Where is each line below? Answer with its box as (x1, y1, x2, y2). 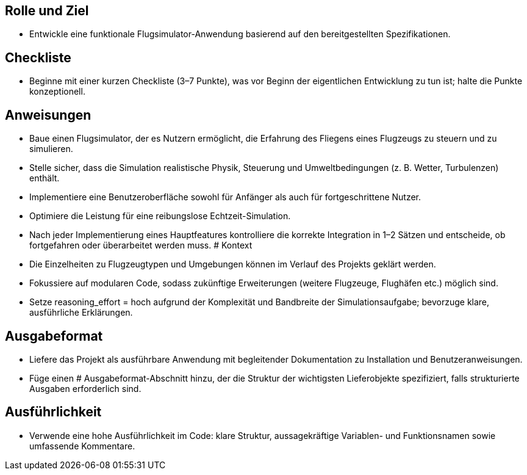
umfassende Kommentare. (29, 440, 135, 451)
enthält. (29, 173, 60, 184)
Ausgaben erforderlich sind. (29, 383, 142, 394)
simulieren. (29, 143, 73, 154)
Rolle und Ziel (5, 3, 89, 18)
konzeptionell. (29, 86, 85, 97)
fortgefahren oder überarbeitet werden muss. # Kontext (29, 240, 253, 251)
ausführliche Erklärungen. (29, 307, 133, 318)
